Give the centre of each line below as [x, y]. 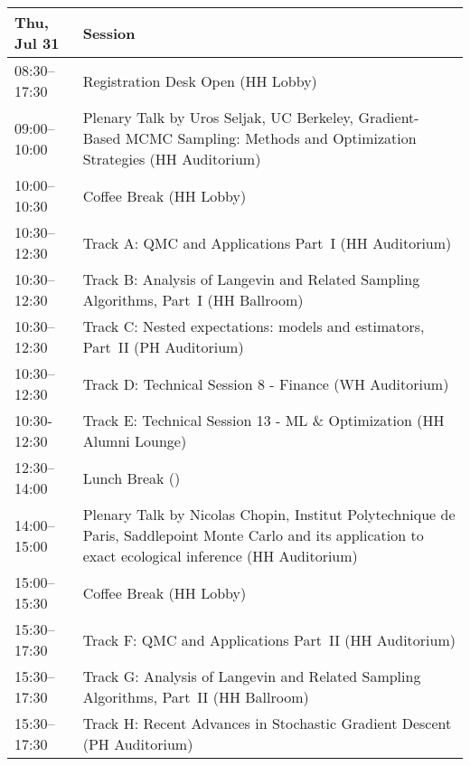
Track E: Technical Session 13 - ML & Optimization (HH [263, 420]
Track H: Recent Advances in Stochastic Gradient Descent [267, 723]
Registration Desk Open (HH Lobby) [200, 80]
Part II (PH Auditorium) [163, 347]
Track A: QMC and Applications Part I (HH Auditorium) [267, 242]
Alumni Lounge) [135, 441]
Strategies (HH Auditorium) [172, 159]
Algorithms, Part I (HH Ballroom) [193, 300]
